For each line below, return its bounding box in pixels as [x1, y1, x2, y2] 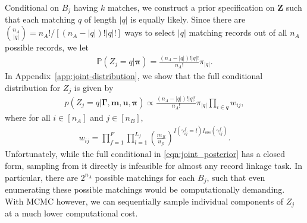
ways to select [124, 26, 176, 39]
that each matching [5, 13, 76, 26]
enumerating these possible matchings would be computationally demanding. [5, 183, 285, 196]
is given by [74, 81, 114, 93]
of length [84, 13, 117, 26]
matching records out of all [189, 26, 287, 39]
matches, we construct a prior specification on [107, 1, 275, 13]
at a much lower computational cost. [5, 207, 138, 219]
